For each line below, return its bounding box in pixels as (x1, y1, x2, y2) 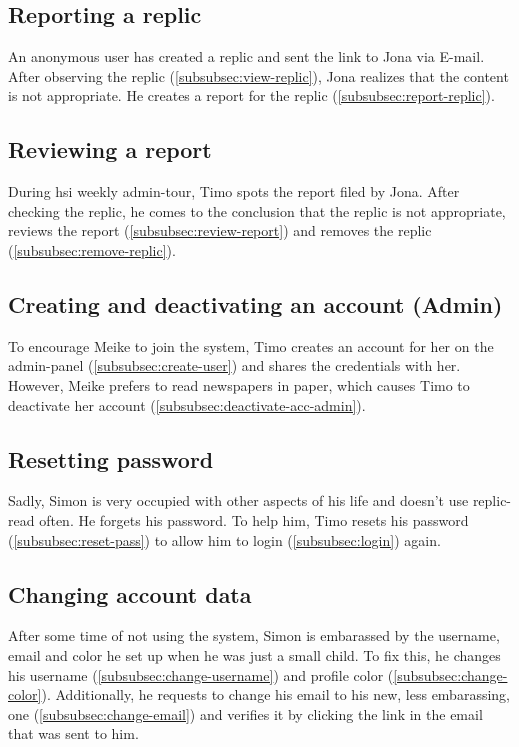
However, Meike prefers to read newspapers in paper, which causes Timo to (8, 374, 470, 395)
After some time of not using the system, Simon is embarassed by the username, (8, 625, 500, 646)
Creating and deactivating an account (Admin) (8, 288, 503, 319)
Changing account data (8, 578, 252, 609)
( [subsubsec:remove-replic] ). (8, 239, 176, 260)
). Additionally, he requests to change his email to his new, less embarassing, (41, 684, 510, 705)
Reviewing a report (8, 134, 212, 165)
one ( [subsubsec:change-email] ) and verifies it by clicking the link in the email (8, 703, 483, 724)
